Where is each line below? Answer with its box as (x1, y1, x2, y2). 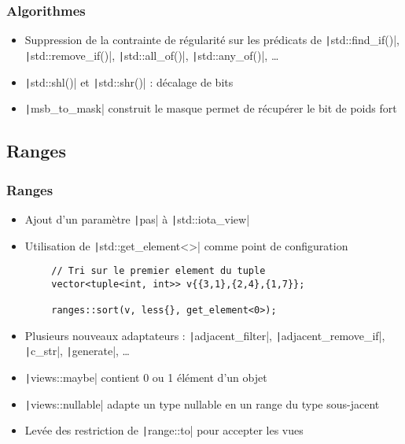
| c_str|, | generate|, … (24, 342, 130, 359)
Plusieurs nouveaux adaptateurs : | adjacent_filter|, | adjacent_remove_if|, (24, 327, 385, 343)
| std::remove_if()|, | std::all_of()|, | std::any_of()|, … (24, 46, 279, 63)
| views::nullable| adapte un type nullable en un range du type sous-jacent (24, 395, 380, 412)
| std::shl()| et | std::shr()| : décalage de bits (24, 73, 234, 90)
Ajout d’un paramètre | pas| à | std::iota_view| (24, 210, 250, 227)
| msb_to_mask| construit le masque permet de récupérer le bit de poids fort (24, 100, 397, 117)
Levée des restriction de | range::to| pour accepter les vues (24, 422, 304, 438)
